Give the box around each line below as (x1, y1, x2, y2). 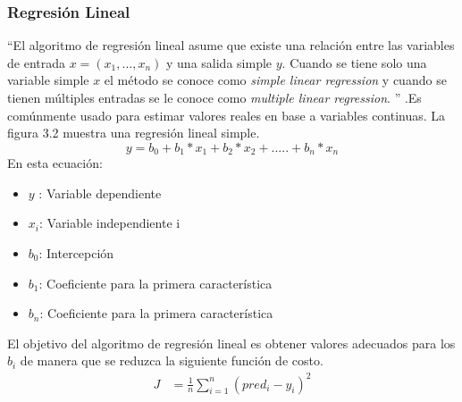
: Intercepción (38, 244, 114, 263)
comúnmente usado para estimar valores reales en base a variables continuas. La (7, 105, 446, 124)
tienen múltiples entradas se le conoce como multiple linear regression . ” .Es (7, 88, 422, 106)
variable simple (7, 71, 89, 89)
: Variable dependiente (38, 183, 162, 202)
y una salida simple (166, 53, 273, 71)
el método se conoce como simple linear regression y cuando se (104, 71, 447, 89)
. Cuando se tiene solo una (281, 53, 427, 71)
